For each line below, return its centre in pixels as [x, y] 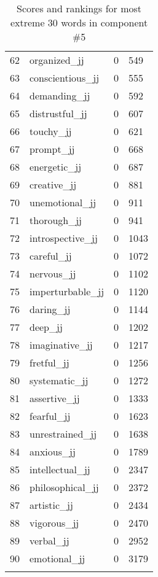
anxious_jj [53, 451]
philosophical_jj [64, 487]
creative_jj [53, 184]
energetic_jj [56, 167]
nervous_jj [53, 273]
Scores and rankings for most [79, 8]
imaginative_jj [61, 345]
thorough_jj [56, 220]
